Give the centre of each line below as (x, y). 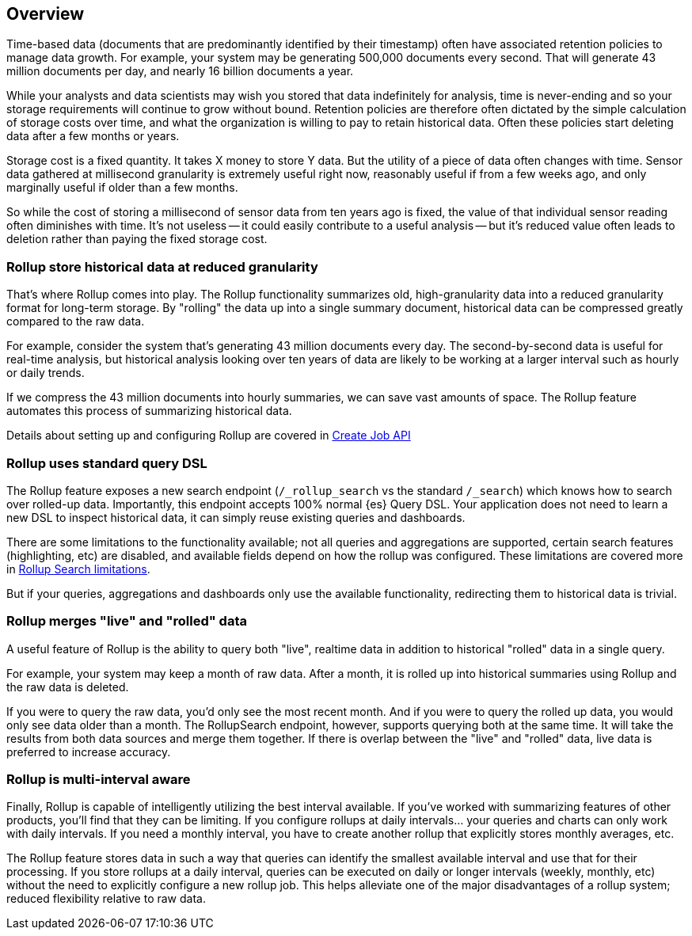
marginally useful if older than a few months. (122, 188)
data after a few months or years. (93, 136)
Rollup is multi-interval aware (99, 780)
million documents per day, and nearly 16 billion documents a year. (180, 71)
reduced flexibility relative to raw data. (106, 899)
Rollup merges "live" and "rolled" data (127, 621)
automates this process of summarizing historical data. (149, 411)
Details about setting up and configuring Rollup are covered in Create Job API (209, 436)
